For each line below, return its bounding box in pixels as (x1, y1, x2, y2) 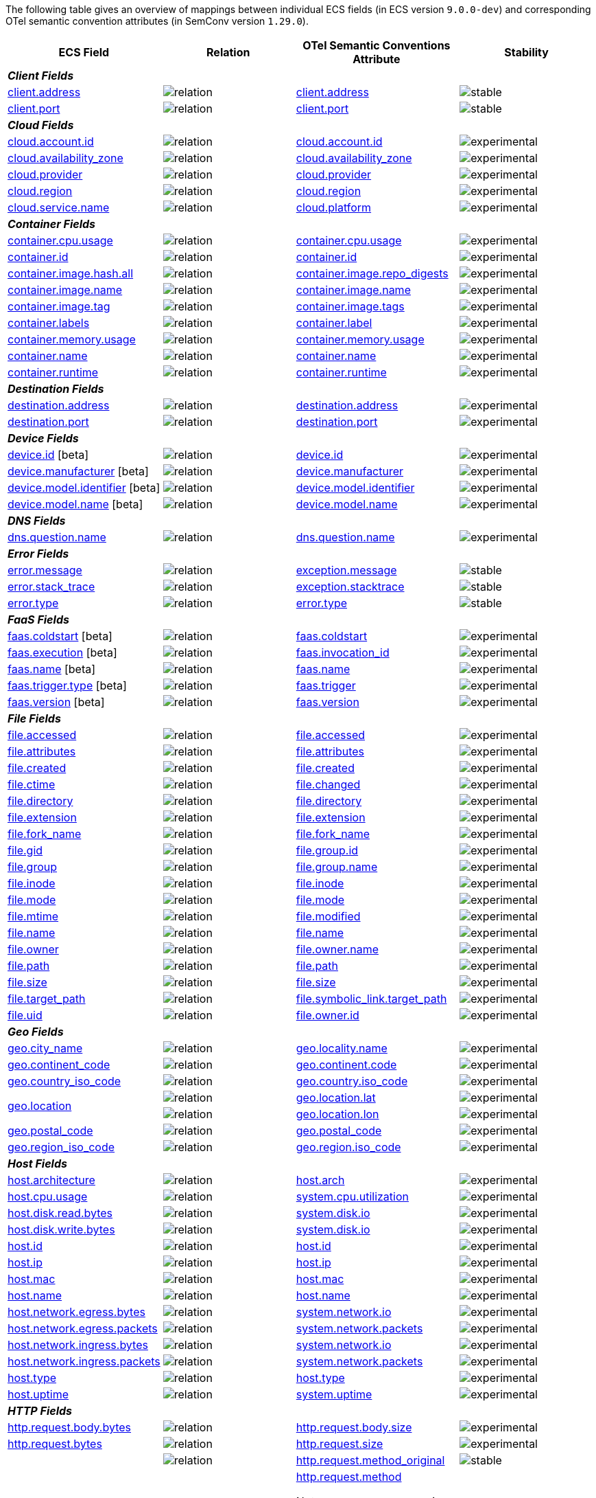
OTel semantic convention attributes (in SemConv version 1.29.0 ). (5, 15, 309, 27)
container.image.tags (296, 299, 405, 313)
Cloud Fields (8, 118, 74, 132)
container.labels (8, 316, 90, 330)
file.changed (296, 778, 361, 791)
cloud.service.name (8, 201, 110, 214)
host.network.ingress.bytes (8, 1338, 148, 1352)
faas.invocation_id (296, 646, 390, 659)
